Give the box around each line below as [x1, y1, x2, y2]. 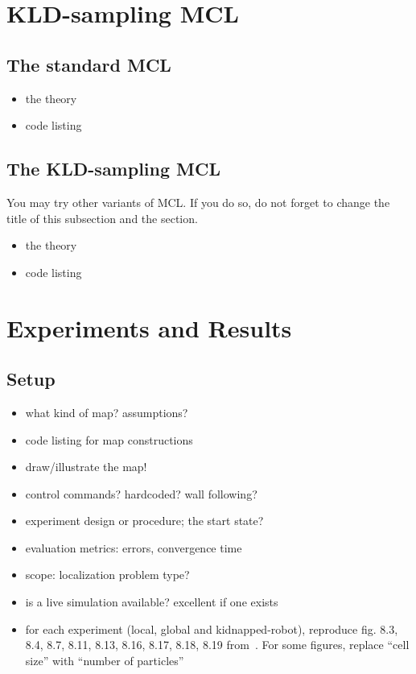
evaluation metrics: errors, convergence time [25, 539, 242, 556]
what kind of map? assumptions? [25, 403, 188, 420]
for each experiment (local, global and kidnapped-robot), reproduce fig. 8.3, [25, 620, 398, 637]
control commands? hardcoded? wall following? [25, 485, 257, 502]
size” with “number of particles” [25, 651, 184, 668]
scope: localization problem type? [25, 566, 190, 583]
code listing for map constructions [25, 431, 193, 448]
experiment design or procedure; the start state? [25, 512, 264, 529]
